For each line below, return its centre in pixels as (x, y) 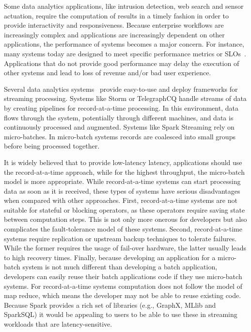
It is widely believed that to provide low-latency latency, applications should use (123, 162)
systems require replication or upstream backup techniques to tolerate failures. (120, 238)
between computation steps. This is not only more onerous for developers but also (125, 219)
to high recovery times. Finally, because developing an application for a (110, 257)
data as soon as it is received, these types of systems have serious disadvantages (122, 191)
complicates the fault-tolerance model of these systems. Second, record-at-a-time (123, 229)
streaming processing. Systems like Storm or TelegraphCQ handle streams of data (125, 98)
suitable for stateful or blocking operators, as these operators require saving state (125, 209)
